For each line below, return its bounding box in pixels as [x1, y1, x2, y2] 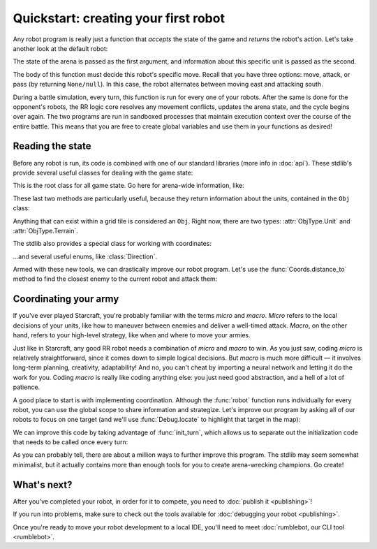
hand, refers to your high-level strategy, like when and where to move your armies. [13, 331, 251, 339]
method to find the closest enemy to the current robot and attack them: [13, 274, 218, 283]
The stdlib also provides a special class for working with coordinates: [13, 240, 212, 248]
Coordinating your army [13, 293, 119, 305]
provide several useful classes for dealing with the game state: [13, 168, 193, 177]
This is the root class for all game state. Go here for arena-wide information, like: [13, 182, 244, 190]
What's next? [13, 478, 73, 490]
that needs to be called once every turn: [13, 438, 128, 446]
